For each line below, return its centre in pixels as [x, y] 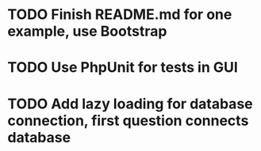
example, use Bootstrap [87, 31]
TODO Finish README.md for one [120, 15]
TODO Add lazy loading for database [130, 104]
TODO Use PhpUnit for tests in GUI [123, 68]
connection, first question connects [128, 121]
